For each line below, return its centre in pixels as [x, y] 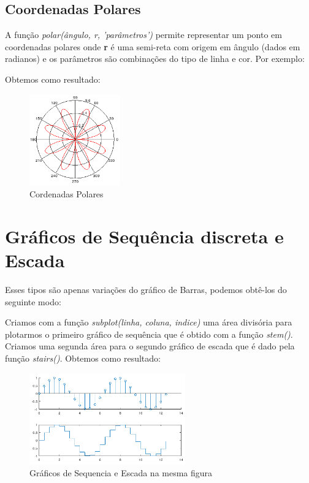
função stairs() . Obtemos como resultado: [83, 358]
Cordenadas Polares [67, 194]
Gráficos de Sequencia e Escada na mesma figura [121, 473]
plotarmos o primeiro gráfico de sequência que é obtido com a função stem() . [149, 334]
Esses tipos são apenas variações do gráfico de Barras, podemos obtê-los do [146, 290]
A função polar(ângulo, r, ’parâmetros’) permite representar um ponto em [143, 35]
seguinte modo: [33, 301]
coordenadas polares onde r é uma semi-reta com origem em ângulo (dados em [153, 46]
